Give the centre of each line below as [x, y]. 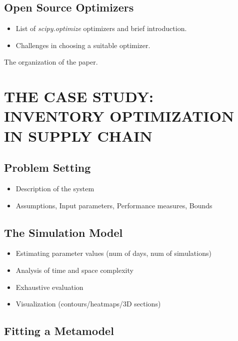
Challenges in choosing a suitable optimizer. [83, 45]
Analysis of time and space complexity [74, 270]
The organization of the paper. [51, 62]
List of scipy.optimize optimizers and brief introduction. [101, 28]
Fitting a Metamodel [59, 331]
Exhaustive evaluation [49, 287]
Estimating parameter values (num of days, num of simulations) [113, 253]
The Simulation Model [63, 232]
